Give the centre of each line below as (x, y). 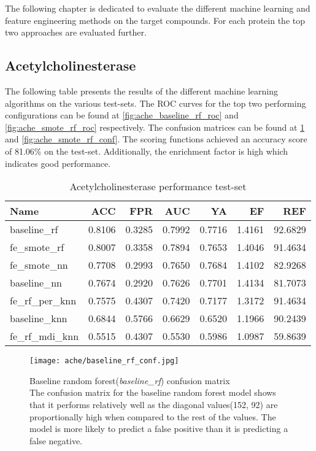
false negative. (56, 440)
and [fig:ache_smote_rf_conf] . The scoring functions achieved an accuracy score (156, 139)
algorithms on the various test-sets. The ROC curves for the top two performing (156, 103)
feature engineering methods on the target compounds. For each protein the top (155, 20)
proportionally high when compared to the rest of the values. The (153, 416)
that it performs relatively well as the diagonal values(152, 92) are (154, 404)
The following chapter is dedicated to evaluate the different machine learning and (158, 8)
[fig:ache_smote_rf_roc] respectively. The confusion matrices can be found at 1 (155, 127)
